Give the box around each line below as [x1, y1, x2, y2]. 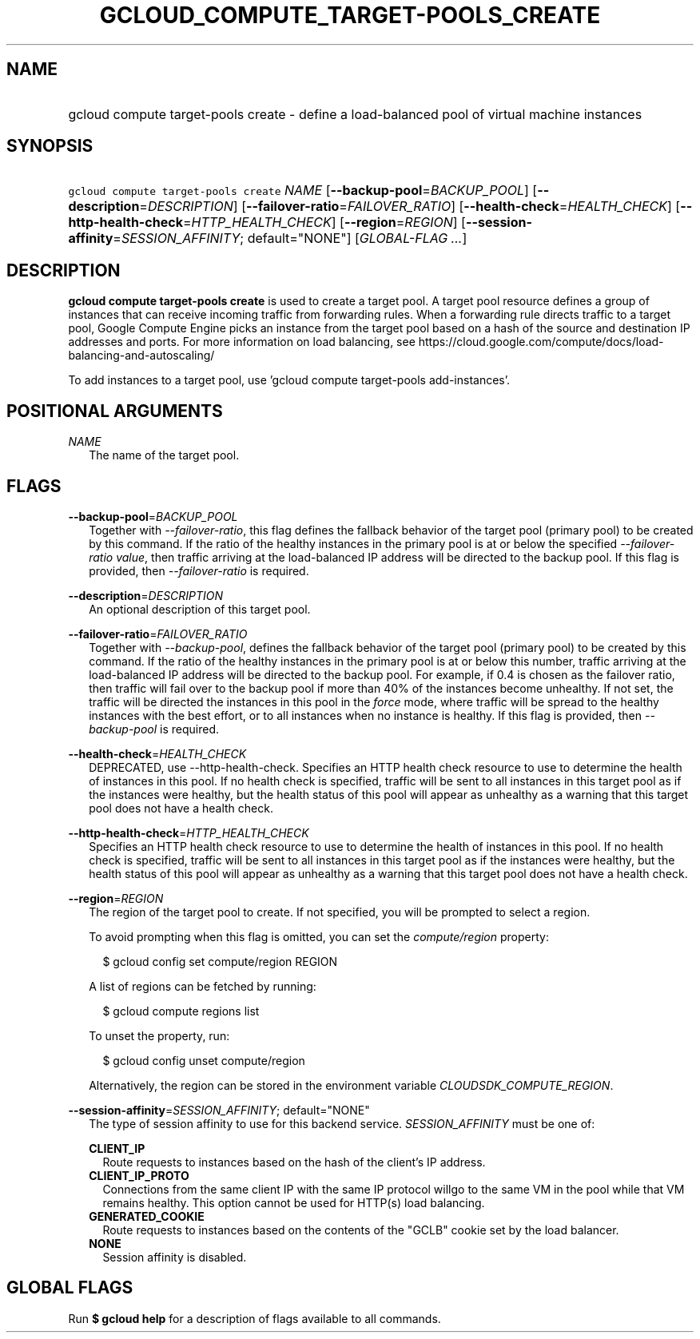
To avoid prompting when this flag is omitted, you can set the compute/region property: [89, 929, 549, 944]
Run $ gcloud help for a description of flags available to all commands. [68, 1311, 441, 1325]
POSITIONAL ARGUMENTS [6, 400, 223, 421]
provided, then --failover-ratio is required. [89, 563, 309, 578]
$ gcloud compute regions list [102, 1003, 260, 1018]
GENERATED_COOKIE [89, 1209, 205, 1223]
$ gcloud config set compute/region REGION [102, 954, 338, 968]
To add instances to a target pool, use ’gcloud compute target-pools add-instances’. [68, 373, 511, 387]
